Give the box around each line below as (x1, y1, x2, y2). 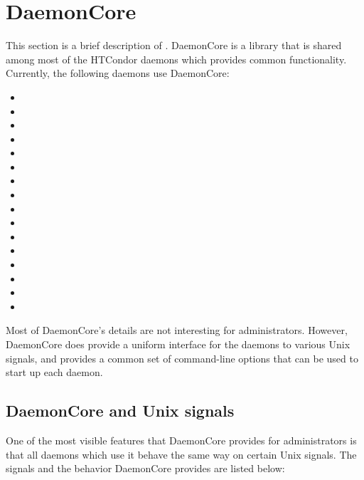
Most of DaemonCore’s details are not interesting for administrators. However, (6, 323, 348, 338)
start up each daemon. (6, 365, 103, 380)
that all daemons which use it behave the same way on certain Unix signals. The (6, 447, 357, 461)
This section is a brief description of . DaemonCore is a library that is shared (6, 38, 342, 53)
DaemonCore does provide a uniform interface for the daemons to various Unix (6, 337, 350, 351)
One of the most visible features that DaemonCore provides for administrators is (6, 432, 357, 447)
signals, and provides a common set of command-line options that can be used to (6, 350, 358, 365)
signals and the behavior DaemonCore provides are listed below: (6, 461, 285, 476)
